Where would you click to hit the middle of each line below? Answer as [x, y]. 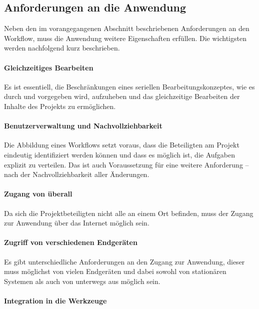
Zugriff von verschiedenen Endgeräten [71, 242]
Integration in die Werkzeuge [55, 300]
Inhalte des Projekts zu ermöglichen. [60, 106]
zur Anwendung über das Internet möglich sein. [77, 223]
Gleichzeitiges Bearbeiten [49, 67]
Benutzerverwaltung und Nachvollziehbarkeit [83, 126]
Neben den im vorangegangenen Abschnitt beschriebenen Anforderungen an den [127, 28]
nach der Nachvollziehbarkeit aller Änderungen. [77, 174]
